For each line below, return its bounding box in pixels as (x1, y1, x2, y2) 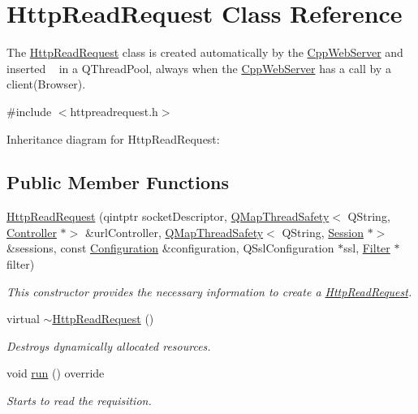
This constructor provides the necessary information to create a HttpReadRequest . (6, 282, 412, 300)
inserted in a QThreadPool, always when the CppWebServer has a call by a (6, 59, 391, 76)
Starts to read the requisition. (6, 392, 152, 409)
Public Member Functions (6, 170, 229, 195)
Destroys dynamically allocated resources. (6, 337, 211, 354)
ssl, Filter (343, 239, 390, 257)
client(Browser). (6, 75, 86, 93)
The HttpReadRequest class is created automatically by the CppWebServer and (6, 44, 403, 61)
